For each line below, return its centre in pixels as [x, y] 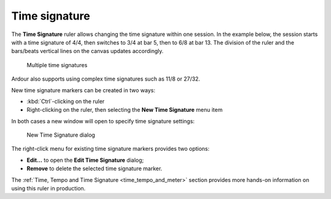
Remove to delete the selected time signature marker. [94, 168]
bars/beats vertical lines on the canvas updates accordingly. [87, 51]
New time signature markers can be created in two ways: [83, 90]
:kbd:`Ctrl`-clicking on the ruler [66, 101]
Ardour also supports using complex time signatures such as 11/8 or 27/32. [106, 79]
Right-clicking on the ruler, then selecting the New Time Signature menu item [125, 110]
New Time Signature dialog [61, 135]
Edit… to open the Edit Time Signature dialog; [85, 160]
